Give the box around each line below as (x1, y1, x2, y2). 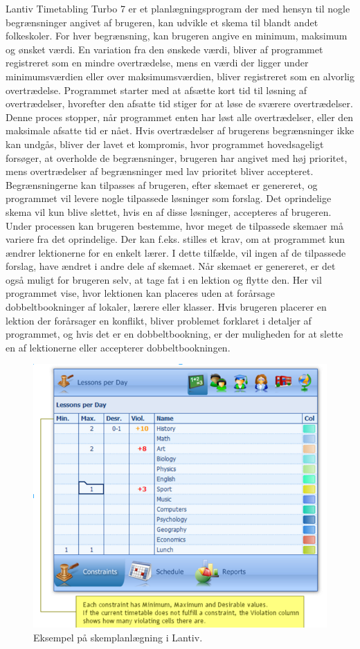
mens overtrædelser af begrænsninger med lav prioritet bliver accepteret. (6, 164, 314, 179)
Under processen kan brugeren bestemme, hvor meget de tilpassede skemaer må (6, 218, 343, 232)
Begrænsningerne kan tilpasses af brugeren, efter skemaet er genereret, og (6, 177, 318, 192)
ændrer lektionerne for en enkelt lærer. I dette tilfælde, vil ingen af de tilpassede (6, 245, 346, 259)
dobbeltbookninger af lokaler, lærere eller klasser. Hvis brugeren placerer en (6, 300, 327, 314)
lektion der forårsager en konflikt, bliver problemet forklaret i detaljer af (6, 313, 312, 327)
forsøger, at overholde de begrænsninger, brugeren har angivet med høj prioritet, (6, 150, 348, 165)
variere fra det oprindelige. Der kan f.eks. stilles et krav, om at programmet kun (6, 232, 345, 246)
